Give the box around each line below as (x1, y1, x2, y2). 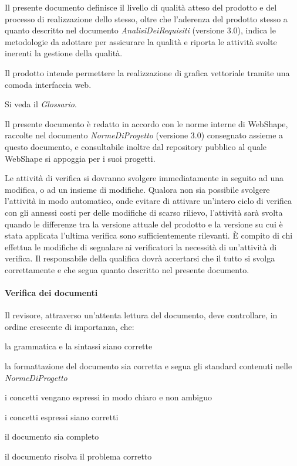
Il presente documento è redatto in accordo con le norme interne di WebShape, (5, 117, 288, 130)
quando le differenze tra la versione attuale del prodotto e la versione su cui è (5, 217, 283, 230)
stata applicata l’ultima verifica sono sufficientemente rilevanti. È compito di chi (5, 229, 293, 241)
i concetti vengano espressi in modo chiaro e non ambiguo (5, 391, 212, 403)
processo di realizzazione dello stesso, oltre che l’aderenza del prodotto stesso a (5, 12, 288, 25)
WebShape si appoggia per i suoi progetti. (5, 152, 156, 164)
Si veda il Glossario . (5, 98, 77, 110)
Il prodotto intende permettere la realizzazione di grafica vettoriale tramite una (5, 66, 290, 79)
